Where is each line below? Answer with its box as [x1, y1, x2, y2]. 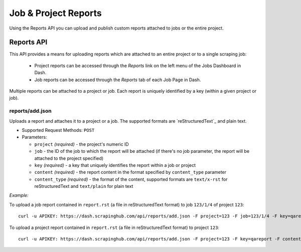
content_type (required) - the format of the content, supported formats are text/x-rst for [34, 176, 228, 182]
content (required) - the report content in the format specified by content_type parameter [34, 169, 227, 175]
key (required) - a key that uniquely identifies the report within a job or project [34, 162, 196, 168]
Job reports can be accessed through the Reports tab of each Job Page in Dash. [34, 77, 201, 83]
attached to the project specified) [34, 155, 104, 161]
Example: [9, 192, 29, 198]
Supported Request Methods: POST [22, 127, 95, 133]
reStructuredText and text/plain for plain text [34, 183, 133, 189]
